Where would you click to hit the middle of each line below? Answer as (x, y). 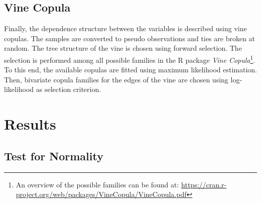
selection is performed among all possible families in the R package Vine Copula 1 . (130, 59)
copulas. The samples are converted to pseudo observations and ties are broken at (130, 38)
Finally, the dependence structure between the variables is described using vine (125, 28)
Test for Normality (54, 156)
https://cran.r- (204, 184)
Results (30, 124)
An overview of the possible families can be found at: (97, 184)
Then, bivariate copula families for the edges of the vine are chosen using (116, 79)
